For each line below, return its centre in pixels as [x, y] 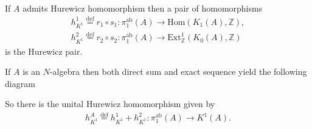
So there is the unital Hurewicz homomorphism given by [110, 104]
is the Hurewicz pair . [44, 51]
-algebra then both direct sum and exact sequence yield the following [178, 71]
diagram [20, 83]
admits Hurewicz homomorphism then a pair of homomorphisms [143, 8]
